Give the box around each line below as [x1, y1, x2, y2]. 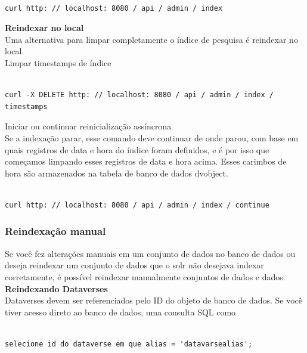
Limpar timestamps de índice [5, 56, 111, 69]
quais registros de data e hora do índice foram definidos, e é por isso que [5, 143, 269, 156]
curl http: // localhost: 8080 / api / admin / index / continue [5, 200, 269, 209]
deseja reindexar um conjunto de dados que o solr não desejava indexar [5, 259, 264, 271]
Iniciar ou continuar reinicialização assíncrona [5, 120, 172, 132]
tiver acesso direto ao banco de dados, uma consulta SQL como [5, 305, 236, 318]
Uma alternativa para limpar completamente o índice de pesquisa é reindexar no [5, 33, 298, 45]
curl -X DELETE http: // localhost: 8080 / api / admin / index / [5, 91, 274, 100]
